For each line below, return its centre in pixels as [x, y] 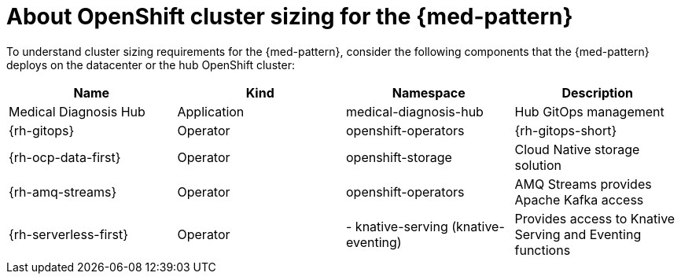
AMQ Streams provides [583, 184]
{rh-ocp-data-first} [65, 157]
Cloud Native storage [577, 149]
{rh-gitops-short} [566, 130]
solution [538, 165]
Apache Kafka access [579, 199]
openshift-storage [399, 157]
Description [597, 92]
